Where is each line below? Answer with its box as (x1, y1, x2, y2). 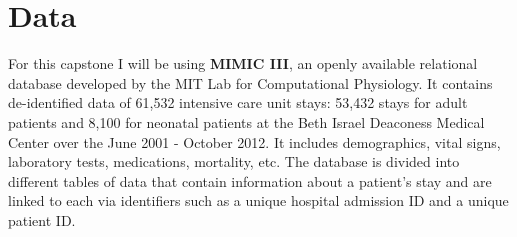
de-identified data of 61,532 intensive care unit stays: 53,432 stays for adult (8, 92, 468, 113)
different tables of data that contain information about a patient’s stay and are (8, 170, 492, 191)
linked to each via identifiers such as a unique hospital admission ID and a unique (8, 190, 509, 211)
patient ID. (8, 209, 76, 230)
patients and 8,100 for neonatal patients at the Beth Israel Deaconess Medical (8, 111, 485, 132)
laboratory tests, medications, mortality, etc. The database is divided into (8, 151, 460, 172)
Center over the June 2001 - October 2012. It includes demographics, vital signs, (8, 131, 501, 152)
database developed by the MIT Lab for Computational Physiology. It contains (8, 72, 493, 93)
